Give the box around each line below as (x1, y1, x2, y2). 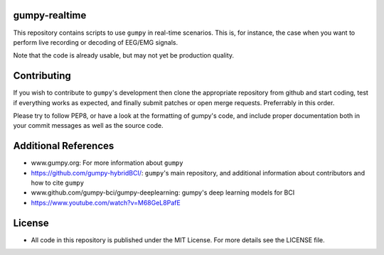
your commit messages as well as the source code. (13, 121, 164, 130)
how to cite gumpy (31, 178, 85, 188)
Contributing (13, 70, 71, 82)
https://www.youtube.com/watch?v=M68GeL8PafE (31, 198, 181, 207)
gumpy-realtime (13, 9, 87, 21)
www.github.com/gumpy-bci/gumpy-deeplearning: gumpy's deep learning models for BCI (31, 188, 295, 197)
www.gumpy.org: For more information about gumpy (31, 158, 183, 167)
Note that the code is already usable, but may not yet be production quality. (13, 51, 235, 60)
